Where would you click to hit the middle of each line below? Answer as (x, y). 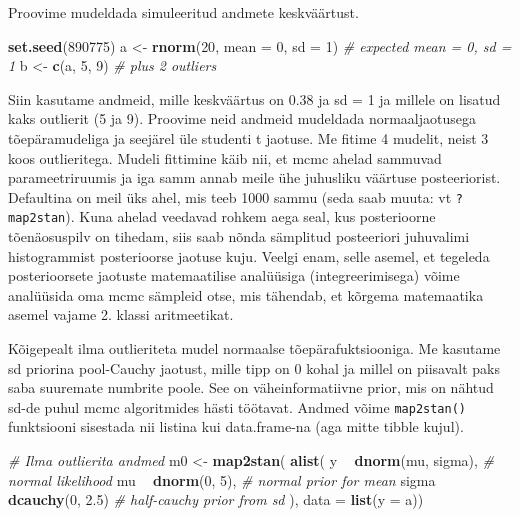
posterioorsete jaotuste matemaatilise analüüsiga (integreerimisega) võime (234, 275)
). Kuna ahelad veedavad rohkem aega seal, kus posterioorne (250, 216)
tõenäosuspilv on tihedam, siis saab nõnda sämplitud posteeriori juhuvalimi (239, 236)
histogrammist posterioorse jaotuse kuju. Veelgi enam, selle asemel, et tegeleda (249, 255)
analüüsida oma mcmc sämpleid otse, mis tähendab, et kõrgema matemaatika (246, 294)
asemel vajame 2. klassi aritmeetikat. (121, 314)
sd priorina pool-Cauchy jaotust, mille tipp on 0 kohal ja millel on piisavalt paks (254, 367)
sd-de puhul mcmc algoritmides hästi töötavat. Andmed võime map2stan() (237, 406)
